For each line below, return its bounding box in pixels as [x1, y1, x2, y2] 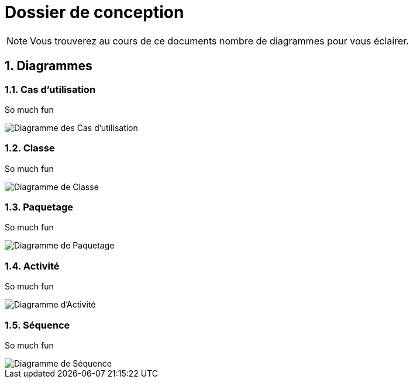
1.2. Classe [5, 142, 55, 154]
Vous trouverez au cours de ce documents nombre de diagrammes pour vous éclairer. [30, 34, 409, 47]
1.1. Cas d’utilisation [5, 83, 96, 95]
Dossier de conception [5, 2, 184, 22]
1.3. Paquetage [5, 201, 73, 213]
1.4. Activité [5, 260, 60, 272]
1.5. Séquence [5, 319, 70, 331]
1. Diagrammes [5, 58, 92, 74]
